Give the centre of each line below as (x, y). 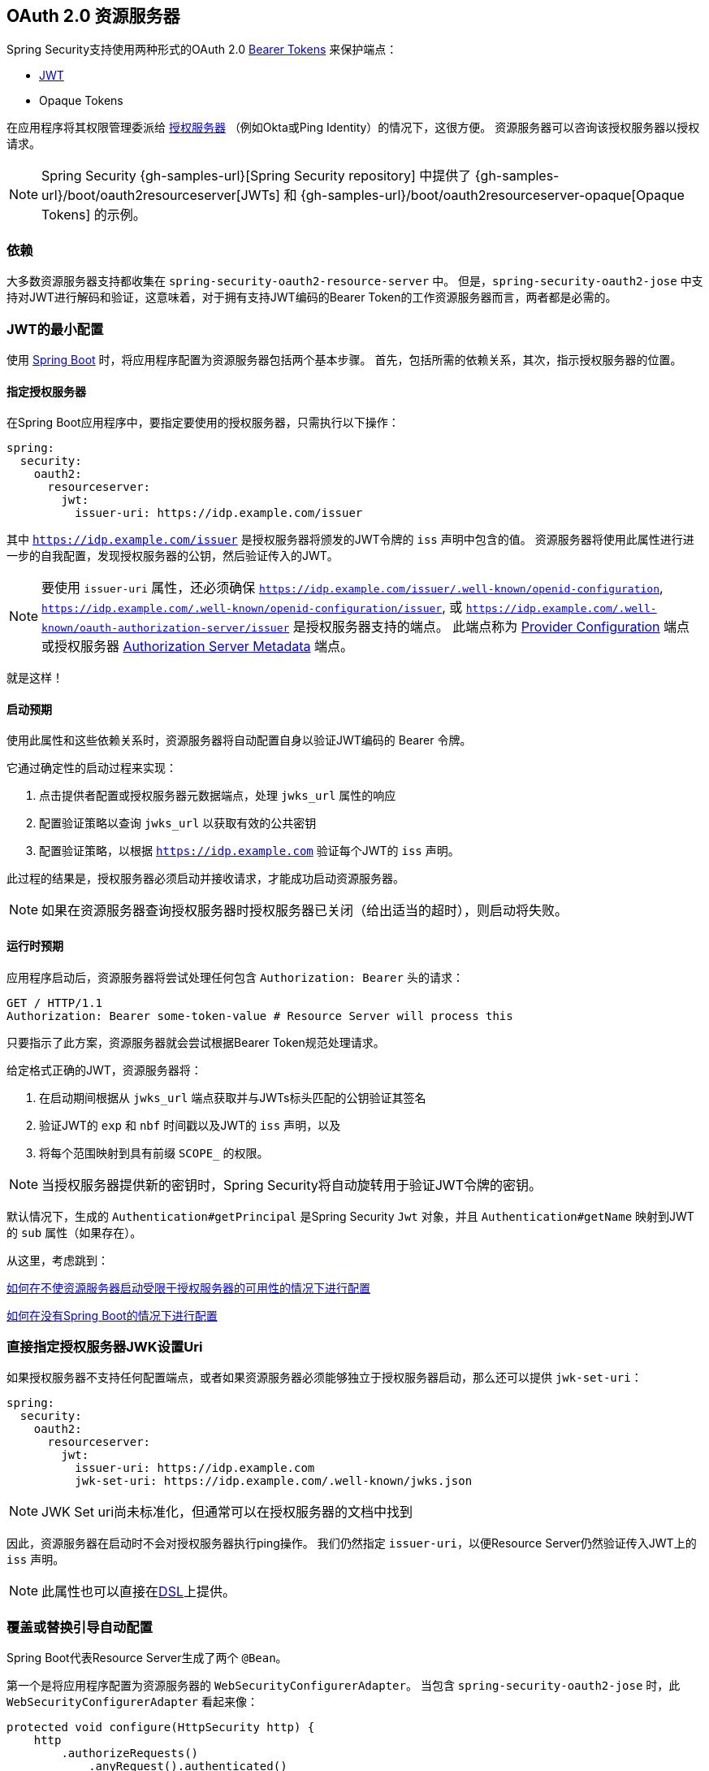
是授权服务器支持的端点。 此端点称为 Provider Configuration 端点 (491, 627)
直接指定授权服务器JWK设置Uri (105, 1346)
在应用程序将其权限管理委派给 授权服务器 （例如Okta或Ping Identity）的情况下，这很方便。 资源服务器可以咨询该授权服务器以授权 (353, 128)
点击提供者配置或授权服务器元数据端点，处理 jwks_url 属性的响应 (218, 796)
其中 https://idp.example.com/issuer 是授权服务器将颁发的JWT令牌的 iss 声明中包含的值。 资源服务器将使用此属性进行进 (350, 540)
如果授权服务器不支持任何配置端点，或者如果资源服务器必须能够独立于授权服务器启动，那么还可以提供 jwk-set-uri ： (324, 1378)
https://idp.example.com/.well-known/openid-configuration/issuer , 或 (252, 608)
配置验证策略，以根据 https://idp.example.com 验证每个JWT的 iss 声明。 (249, 851)
